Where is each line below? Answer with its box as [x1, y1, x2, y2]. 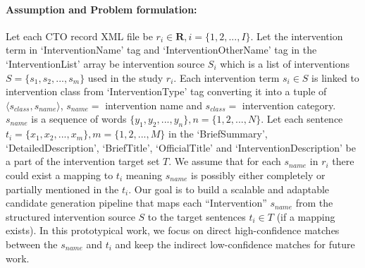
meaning [125, 167, 163, 182]
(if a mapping [276, 209, 335, 224]
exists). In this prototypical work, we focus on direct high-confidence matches [6, 223, 340, 238]
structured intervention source [6, 209, 135, 224]
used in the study [87, 70, 163, 85]
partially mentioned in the [6, 181, 119, 196]
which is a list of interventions [220, 56, 350, 71]
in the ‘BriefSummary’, [168, 126, 268, 141]
